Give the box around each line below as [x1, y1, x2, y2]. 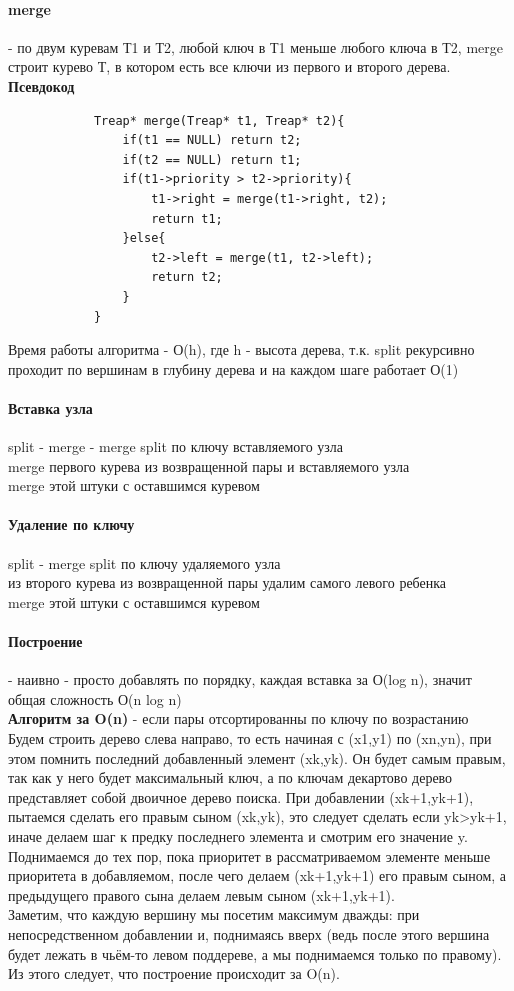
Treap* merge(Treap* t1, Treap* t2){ [93, 113, 345, 128]
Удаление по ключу [8, 514, 135, 535]
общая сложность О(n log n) [8, 688, 182, 709]
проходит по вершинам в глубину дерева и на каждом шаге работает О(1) [8, 358, 459, 379]
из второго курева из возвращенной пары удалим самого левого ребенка [8, 572, 447, 593]
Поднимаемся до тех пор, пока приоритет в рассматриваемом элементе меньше [8, 845, 491, 866]
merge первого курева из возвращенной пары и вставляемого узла [8, 455, 410, 476]
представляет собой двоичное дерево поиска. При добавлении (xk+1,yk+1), [8, 786, 474, 807]
